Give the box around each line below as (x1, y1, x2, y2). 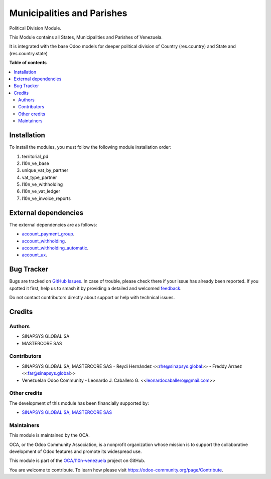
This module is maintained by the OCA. (9, 432, 90, 438)
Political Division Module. (9, 25, 61, 31)
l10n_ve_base (22, 160, 50, 166)
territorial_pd (22, 153, 49, 159)
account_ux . (22, 252, 47, 258)
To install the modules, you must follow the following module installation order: (9, 144, 172, 150)
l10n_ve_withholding (22, 181, 63, 187)
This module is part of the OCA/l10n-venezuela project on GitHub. (9, 457, 146, 463)
